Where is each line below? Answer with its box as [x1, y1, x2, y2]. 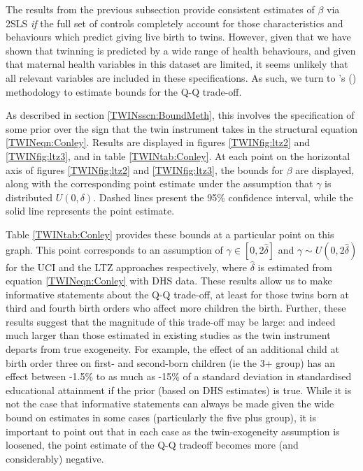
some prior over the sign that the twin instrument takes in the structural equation [6, 121, 358, 136]
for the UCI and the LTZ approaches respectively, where [6, 259, 248, 274]
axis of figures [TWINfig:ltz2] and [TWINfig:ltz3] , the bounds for [6, 162, 284, 177]
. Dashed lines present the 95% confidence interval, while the [93, 189, 353, 204]
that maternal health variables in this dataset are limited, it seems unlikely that [6, 57, 348, 71]
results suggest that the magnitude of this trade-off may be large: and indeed [6, 314, 336, 328]
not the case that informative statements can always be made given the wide [6, 396, 334, 411]
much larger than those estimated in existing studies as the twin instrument [6, 328, 331, 342]
